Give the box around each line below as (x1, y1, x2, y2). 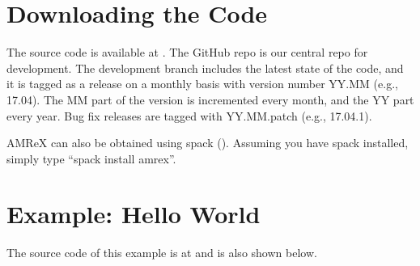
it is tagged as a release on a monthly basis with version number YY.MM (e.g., (6, 75, 398, 92)
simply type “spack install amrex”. (6, 150, 176, 167)
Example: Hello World (6, 197, 261, 230)
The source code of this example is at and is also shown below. (6, 244, 317, 261)
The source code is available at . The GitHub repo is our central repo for (6, 44, 368, 61)
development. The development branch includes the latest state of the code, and (6, 59, 404, 76)
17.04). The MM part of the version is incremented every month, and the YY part (6, 91, 414, 108)
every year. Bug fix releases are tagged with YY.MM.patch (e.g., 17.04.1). (6, 107, 372, 124)
